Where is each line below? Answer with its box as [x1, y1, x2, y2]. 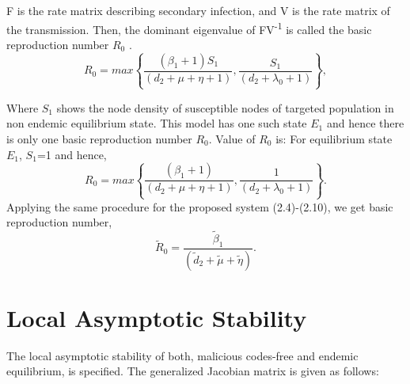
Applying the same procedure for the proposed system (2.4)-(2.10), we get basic [6, 198, 393, 215]
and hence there [326, 115, 404, 131]
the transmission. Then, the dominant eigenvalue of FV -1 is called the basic [6, 18, 372, 37]
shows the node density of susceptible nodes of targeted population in [56, 99, 394, 116]
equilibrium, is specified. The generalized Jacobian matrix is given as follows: [6, 363, 379, 379]
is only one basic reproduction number [6, 131, 192, 146]
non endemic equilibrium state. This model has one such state [6, 115, 307, 131]
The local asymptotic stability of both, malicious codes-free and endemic [6, 347, 359, 363]
